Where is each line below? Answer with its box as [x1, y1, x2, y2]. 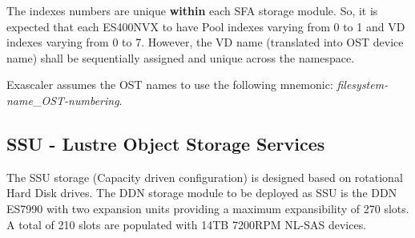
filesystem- [336, 76, 389, 93]
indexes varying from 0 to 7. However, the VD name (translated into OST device [6, 34, 404, 50]
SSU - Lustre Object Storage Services [6, 131, 325, 155]
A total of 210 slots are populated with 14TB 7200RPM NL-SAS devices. [6, 216, 367, 232]
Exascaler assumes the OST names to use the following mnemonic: [6, 76, 333, 93]
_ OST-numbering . [32, 91, 123, 108]
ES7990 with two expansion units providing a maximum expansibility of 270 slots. [6, 200, 409, 216]
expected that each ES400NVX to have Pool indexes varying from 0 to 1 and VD [6, 18, 405, 34]
